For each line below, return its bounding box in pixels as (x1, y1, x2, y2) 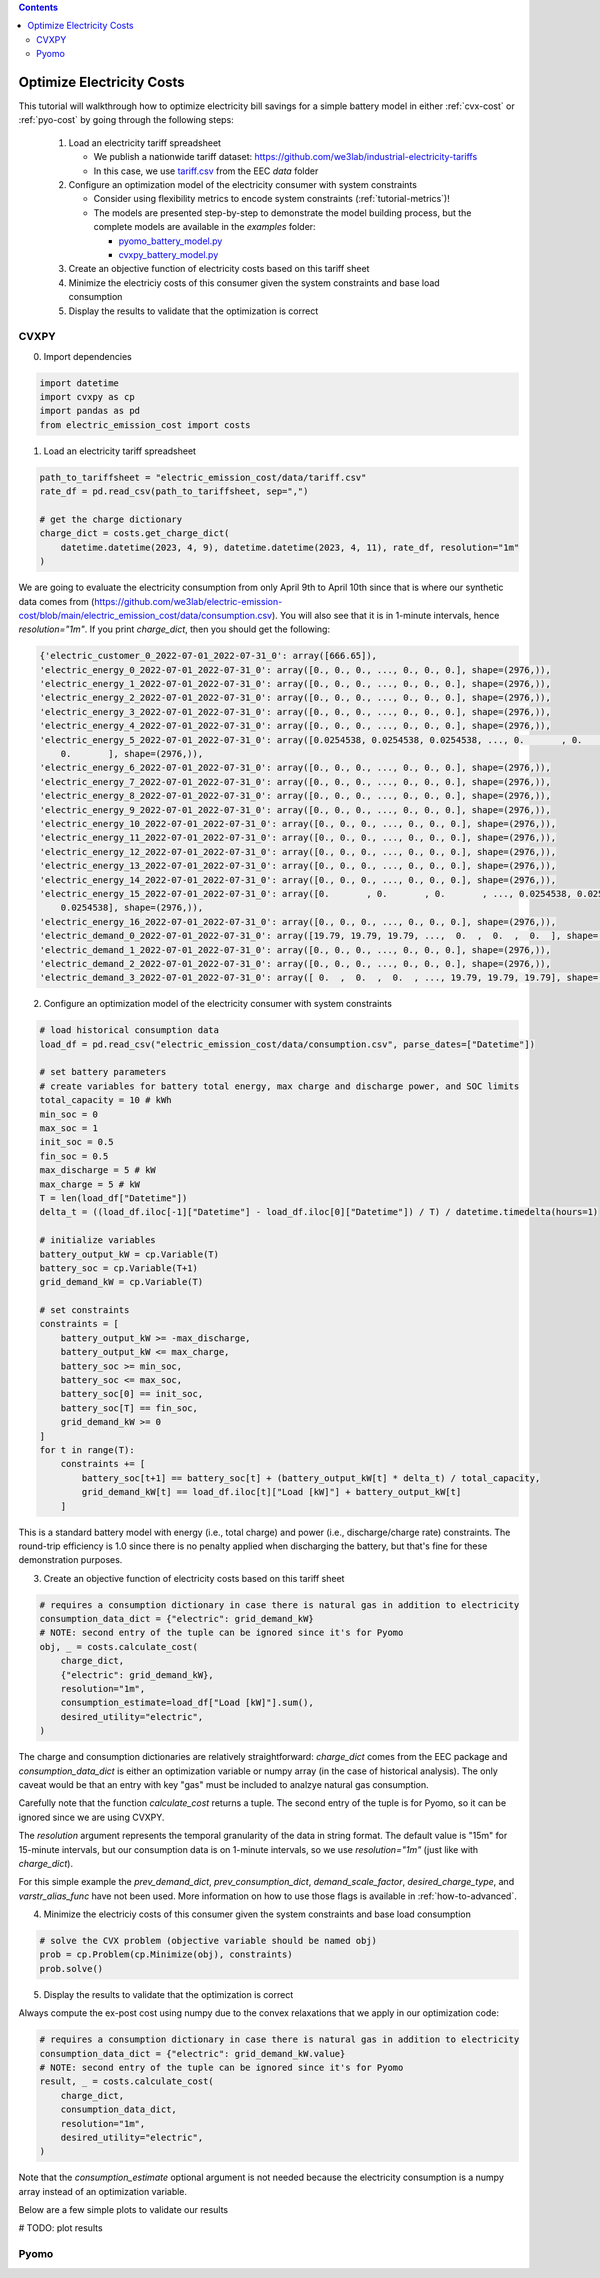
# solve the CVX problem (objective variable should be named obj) (39, 1935, 378, 1947)
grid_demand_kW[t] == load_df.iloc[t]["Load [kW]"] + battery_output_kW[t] (81, 1486, 462, 1498)
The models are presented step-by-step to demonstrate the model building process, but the (93, 206, 472, 219)
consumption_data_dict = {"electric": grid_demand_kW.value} (39, 2048, 346, 2059)
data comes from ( (18, 595, 95, 607)
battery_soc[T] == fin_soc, (60, 1402, 199, 1414)
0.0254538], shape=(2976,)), (60, 902, 204, 914)
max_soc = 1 (39, 1122, 99, 1134)
